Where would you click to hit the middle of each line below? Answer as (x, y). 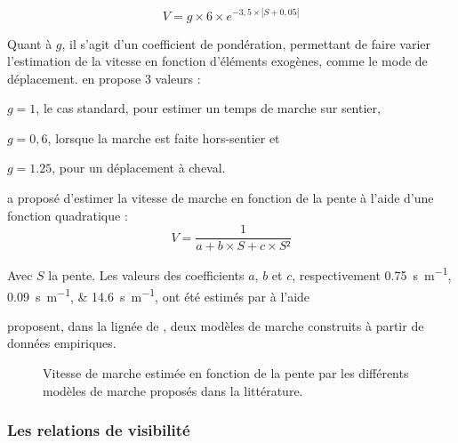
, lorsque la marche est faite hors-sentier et (164, 137)
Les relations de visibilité (99, 430)
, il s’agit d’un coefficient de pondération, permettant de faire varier (246, 43)
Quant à (30, 43)
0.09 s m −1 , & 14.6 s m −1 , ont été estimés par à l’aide (159, 294)
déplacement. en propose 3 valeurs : (104, 78)
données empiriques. (62, 343)
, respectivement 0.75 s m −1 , (372, 274)
